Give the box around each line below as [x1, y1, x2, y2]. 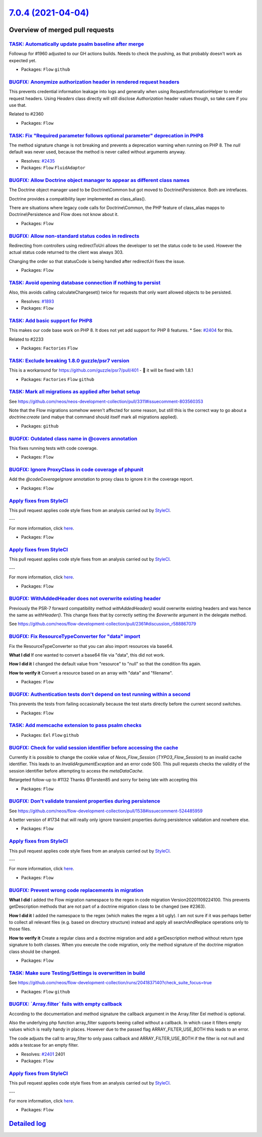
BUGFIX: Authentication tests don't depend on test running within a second [9, 691, 191, 697]
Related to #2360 [9, 111, 44, 117]
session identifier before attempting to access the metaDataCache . [9, 768, 144, 774]
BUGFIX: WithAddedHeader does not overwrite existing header [9, 595, 161, 602]
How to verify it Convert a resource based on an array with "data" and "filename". [9, 670, 173, 676]
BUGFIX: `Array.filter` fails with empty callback [9, 1001, 122, 1007]
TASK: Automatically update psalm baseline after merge [9, 40, 144, 47]
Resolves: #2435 [21, 158, 55, 164]
